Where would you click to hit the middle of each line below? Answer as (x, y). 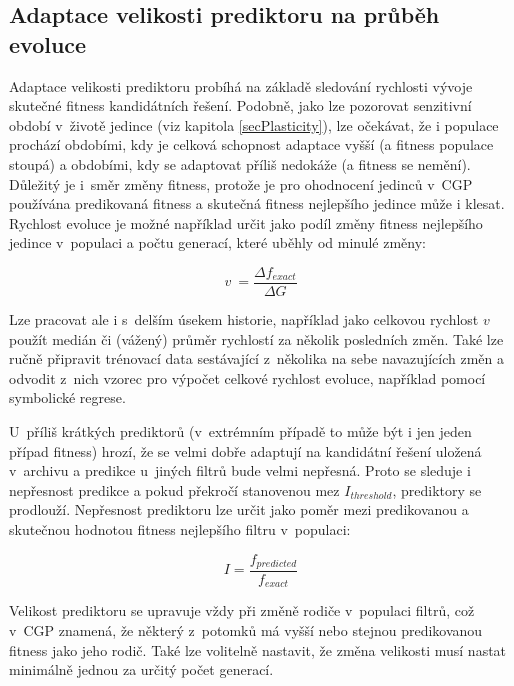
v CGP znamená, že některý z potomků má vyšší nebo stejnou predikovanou (246, 630)
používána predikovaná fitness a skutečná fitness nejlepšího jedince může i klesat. (257, 203)
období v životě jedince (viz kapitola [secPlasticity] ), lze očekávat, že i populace (254, 124)
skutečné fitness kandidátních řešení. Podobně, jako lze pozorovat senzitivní (240, 105)
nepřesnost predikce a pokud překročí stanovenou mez (174, 489)
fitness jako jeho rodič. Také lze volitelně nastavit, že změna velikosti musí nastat (258, 649)
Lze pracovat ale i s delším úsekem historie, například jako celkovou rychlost (244, 319)
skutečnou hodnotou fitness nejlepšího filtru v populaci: (180, 528)
